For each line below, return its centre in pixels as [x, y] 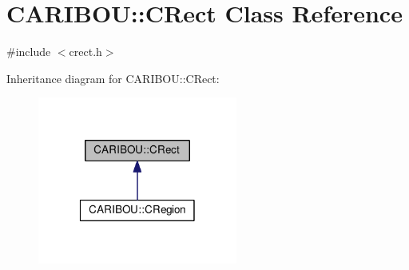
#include [29, 52]
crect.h [85, 52]
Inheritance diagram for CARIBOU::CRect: [113, 78]
